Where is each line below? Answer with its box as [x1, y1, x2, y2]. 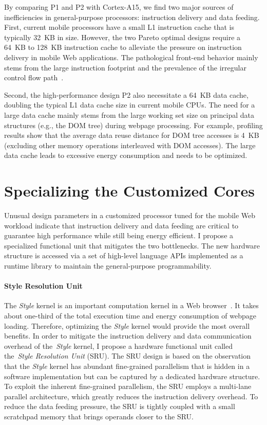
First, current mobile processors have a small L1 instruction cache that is [4, 22, 234, 32]
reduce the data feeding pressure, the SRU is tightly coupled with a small [4, 401, 235, 412]
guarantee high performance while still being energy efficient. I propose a [4, 230, 234, 241]
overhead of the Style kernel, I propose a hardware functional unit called [4, 340, 233, 351]
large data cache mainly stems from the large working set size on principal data [4, 109, 254, 120]
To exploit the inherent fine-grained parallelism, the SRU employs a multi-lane [4, 381, 252, 392]
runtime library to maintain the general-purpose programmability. [4, 260, 212, 271]
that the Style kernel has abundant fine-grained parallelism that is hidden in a [4, 360, 250, 371]
